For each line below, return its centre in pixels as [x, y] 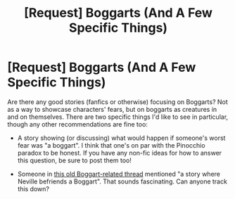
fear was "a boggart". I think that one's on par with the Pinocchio [111, 145]
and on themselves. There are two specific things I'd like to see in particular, [118, 117]
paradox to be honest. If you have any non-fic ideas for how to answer [120, 153]
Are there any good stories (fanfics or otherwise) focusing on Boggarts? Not [118, 102]
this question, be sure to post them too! [74, 160]
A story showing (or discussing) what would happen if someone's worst [121, 138]
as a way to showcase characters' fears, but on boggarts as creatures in [112, 109]
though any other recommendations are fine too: [77, 124]
